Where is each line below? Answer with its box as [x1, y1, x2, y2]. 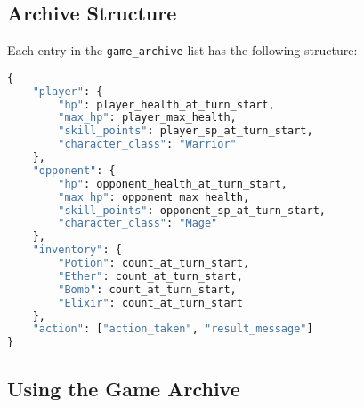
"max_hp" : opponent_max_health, [58, 190, 250, 203]
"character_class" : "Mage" [58, 217, 218, 230]
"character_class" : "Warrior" [58, 138, 237, 151]
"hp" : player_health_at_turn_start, [58, 98, 275, 111]
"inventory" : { [32, 243, 122, 257]
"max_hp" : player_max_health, [58, 111, 237, 124]
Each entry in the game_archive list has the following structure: [7, 41, 358, 60]
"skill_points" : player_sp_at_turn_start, [58, 124, 313, 138]
